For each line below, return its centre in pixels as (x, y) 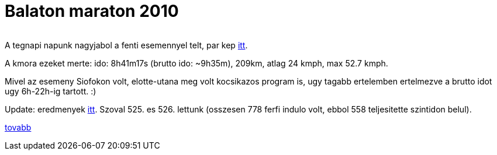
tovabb (18, 127)
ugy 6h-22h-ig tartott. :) (51, 91)
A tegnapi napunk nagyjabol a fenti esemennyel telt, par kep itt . (126, 45)
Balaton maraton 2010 (92, 11)
